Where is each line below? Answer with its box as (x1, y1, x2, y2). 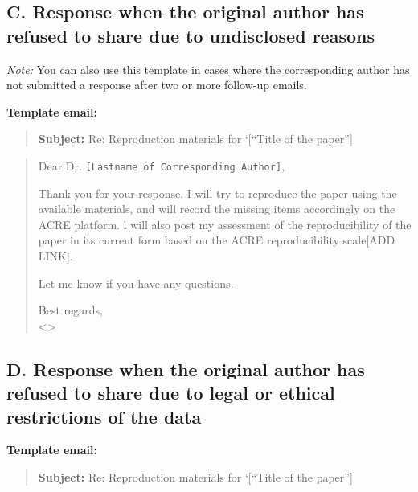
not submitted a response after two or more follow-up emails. (6, 76, 307, 93)
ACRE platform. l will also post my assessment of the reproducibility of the (38, 215, 412, 232)
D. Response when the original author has (6, 356, 365, 381)
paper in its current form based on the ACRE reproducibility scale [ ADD (38, 232, 395, 248)
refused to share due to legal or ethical (6, 380, 335, 405)
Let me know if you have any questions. (38, 274, 234, 291)
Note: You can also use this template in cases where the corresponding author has (6, 60, 410, 77)
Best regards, (38, 301, 103, 318)
